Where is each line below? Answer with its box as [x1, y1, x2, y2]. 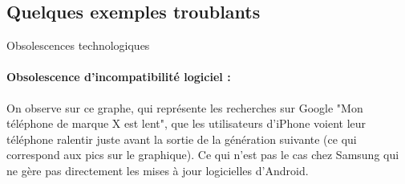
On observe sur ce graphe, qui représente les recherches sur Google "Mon [6, 99, 363, 116]
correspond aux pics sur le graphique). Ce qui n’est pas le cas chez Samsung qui [6, 146, 399, 163]
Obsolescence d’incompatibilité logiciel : [6, 68, 231, 85]
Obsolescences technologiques [6, 37, 150, 54]
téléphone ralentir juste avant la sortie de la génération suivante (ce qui [6, 130, 357, 147]
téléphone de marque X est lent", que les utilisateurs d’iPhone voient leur [6, 115, 367, 132]
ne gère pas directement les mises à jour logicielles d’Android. [6, 162, 309, 178]
